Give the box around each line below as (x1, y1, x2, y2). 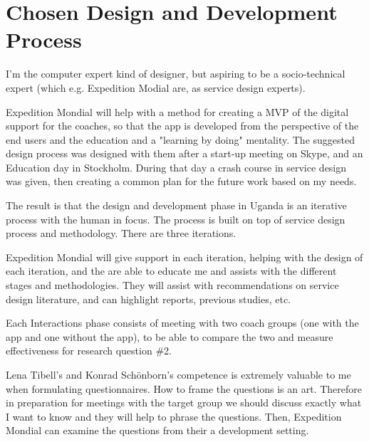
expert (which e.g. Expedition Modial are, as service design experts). (6, 80, 306, 95)
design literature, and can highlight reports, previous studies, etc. (6, 291, 291, 306)
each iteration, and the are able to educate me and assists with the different (6, 263, 337, 278)
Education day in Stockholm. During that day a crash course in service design (6, 159, 347, 174)
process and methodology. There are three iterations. (6, 226, 237, 241)
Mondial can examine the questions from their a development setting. (6, 423, 309, 438)
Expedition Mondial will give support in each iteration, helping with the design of (6, 249, 363, 264)
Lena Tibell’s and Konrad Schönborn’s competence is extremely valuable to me (6, 367, 351, 382)
